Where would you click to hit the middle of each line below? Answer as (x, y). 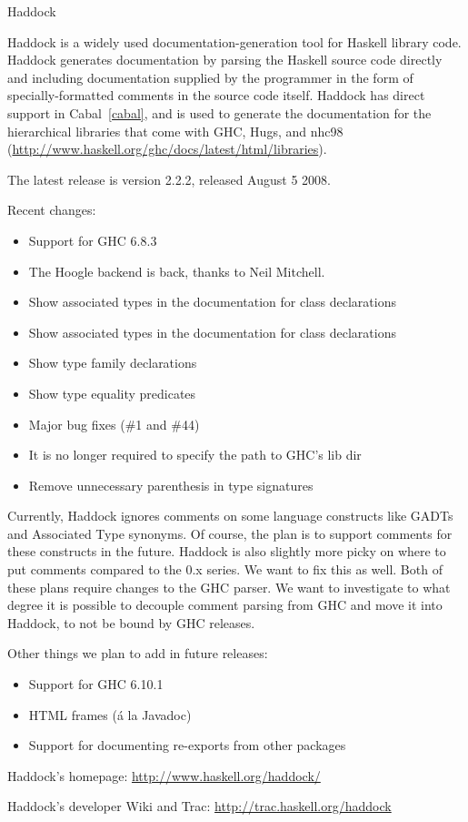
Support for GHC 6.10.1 (96, 684)
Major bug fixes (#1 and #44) (114, 424)
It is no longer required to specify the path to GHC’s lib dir (195, 455)
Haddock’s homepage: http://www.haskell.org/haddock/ (164, 775)
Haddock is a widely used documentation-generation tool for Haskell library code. (234, 41)
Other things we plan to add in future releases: (138, 653)
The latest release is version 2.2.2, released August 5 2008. (169, 179)
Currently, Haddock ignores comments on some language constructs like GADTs (230, 516)
